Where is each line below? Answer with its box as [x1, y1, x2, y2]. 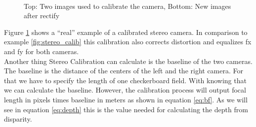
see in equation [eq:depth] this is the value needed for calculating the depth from [4, 104, 248, 114]
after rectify [24, 10, 60, 21]
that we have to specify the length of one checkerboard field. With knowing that [4, 75, 247, 85]
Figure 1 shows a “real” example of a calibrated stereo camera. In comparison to [4, 27, 248, 37]
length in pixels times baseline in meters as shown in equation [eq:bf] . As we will [4, 94, 248, 104]
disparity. [4, 114, 32, 124]
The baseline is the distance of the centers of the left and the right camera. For [4, 65, 244, 76]
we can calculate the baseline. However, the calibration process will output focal [4, 85, 246, 95]
